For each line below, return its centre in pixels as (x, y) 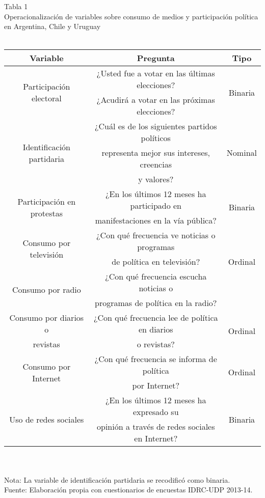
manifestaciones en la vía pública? (156, 220)
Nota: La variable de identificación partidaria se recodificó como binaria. (117, 479)
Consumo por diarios (47, 318)
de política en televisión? (156, 262)
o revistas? (156, 344)
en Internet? (156, 438)
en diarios (156, 329)
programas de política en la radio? (156, 303)
